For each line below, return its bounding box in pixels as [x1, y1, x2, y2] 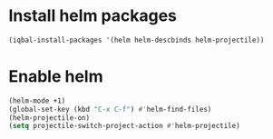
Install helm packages [8, 5, 178, 26]
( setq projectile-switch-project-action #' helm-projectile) [8, 122, 241, 131]
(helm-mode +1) [8, 96, 66, 105]
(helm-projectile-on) [8, 113, 91, 123]
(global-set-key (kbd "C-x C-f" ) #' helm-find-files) [8, 104, 212, 114]
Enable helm [8, 66, 103, 86]
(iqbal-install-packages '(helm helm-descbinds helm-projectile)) [8, 35, 265, 45]
